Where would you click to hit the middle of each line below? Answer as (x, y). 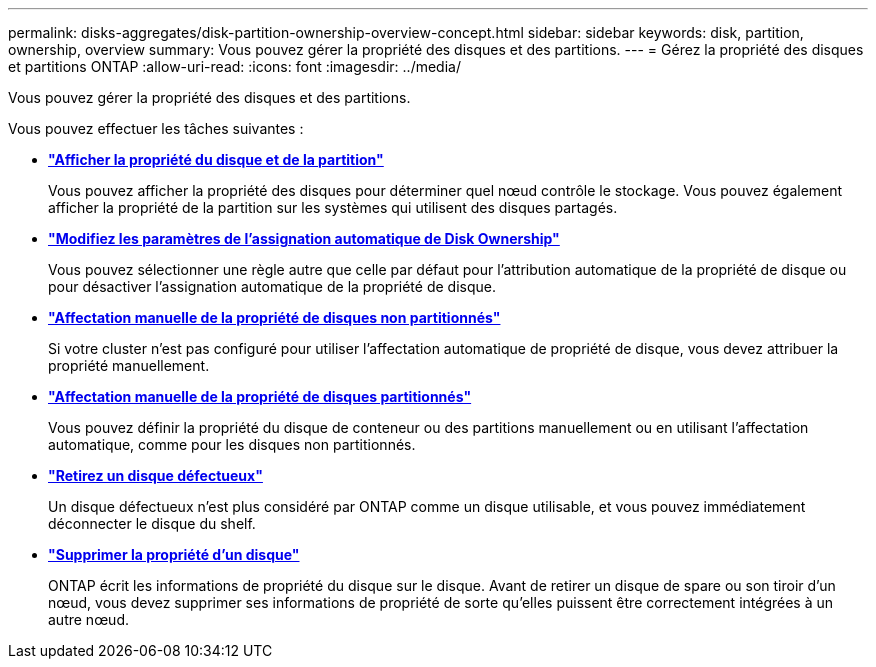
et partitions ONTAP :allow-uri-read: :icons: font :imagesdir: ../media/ (234, 66)
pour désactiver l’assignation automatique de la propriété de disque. (272, 286)
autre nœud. (89, 619)
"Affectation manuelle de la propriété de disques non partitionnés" (274, 317)
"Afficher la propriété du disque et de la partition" (216, 159)
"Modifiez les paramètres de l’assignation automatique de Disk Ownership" (304, 238)
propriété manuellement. (129, 365)
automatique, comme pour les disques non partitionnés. (232, 444)
